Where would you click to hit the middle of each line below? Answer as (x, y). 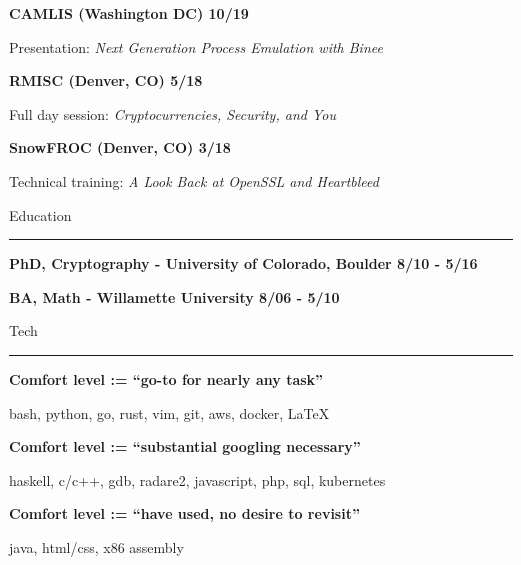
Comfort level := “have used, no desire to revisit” (184, 513)
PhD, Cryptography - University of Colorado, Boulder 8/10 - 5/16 (243, 263)
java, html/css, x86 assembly (96, 546)
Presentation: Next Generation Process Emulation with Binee (196, 46)
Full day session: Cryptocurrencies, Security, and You (172, 113)
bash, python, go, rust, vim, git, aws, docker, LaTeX (169, 412)
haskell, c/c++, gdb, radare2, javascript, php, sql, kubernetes (197, 479)
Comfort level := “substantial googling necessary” (185, 446)
